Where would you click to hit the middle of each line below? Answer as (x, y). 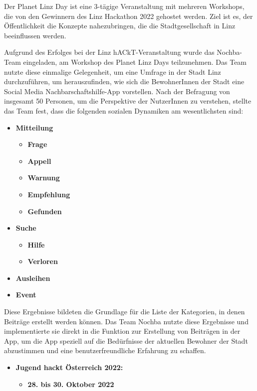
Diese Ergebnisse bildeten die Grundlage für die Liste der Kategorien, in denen (125, 312)
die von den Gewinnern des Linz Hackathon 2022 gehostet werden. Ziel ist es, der (128, 16)
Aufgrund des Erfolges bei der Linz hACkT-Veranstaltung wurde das (109, 52)
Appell (39, 161)
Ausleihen (33, 278)
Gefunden (45, 211)
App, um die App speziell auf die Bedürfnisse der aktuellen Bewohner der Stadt (126, 340)
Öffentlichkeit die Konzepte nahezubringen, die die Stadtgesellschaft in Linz (120, 26)
